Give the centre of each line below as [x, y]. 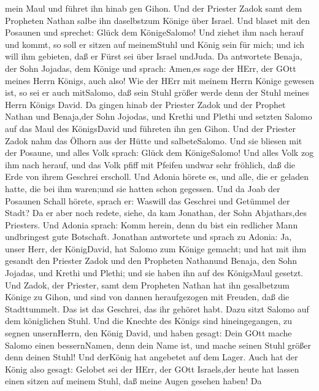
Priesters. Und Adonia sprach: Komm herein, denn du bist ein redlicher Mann [152, 224]
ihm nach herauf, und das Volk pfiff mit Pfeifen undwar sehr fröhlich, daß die [150, 164]
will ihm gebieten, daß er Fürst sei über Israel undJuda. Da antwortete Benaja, [154, 56]
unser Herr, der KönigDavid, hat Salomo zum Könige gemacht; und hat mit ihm [156, 248]
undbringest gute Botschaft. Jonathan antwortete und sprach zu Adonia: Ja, [148, 237]
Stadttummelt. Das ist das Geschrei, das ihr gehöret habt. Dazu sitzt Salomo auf [157, 308]
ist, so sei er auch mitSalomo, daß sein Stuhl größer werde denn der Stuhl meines [157, 92]
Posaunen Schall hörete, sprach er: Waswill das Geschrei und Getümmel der [148, 200]
